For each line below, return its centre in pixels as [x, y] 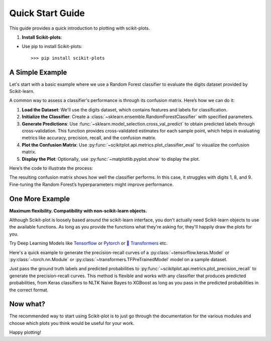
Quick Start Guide [47, 13]
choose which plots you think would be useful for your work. [72, 323]
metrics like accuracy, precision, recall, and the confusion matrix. [89, 138]
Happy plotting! [25, 332]
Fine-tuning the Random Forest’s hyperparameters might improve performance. [92, 184]
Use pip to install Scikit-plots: [52, 46]
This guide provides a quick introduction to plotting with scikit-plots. [80, 28]
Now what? [27, 304]
